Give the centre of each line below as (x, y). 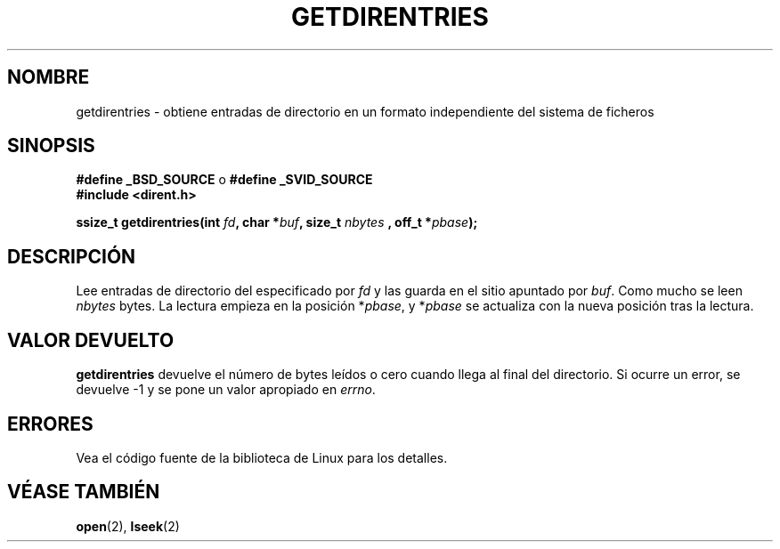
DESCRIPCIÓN (72, 256)
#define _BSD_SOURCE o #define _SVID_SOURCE (224, 180)
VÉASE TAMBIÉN (84, 492)
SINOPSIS (51, 146)
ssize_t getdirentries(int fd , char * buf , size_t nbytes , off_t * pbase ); (277, 222)
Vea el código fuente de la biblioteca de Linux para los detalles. (262, 457)
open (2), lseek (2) (128, 526)
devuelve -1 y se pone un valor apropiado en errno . (226, 390)
